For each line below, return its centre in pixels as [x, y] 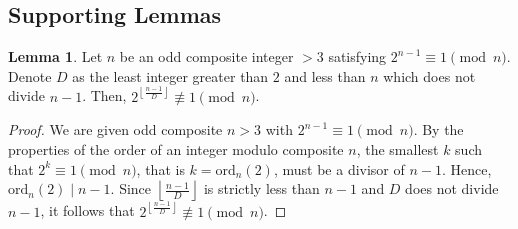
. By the [438, 129]
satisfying [357, 56]
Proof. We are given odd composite [115, 129]
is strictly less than [261, 188]
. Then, [104, 95]
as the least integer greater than [170, 75]
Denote [30, 75]
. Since [131, 188]
